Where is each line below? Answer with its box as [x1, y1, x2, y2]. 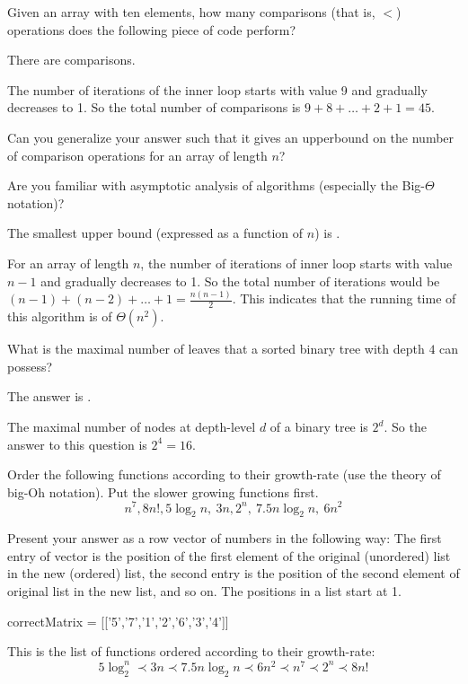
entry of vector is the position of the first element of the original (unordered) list [7, 546, 451, 565]
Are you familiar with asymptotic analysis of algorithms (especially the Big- [7, 176, 426, 195]
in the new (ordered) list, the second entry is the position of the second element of [7, 564, 460, 583]
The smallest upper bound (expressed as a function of [7, 224, 304, 242]
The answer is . [7, 387, 92, 406]
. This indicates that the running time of [232, 289, 456, 308]
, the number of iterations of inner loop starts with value [140, 253, 453, 272]
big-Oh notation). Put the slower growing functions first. [7, 482, 319, 501]
